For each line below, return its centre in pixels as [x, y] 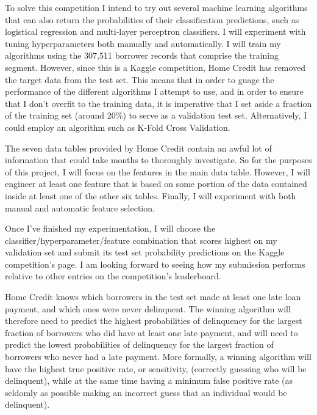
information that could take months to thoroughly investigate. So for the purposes [158, 160]
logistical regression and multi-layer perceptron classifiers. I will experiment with [155, 31]
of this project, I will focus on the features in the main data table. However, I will [158, 171]
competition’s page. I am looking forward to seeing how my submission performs [155, 264]
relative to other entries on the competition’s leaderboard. [113, 276]
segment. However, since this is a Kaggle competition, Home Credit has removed [155, 67]
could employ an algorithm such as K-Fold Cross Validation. [118, 127]
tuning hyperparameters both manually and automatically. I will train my [143, 43]
